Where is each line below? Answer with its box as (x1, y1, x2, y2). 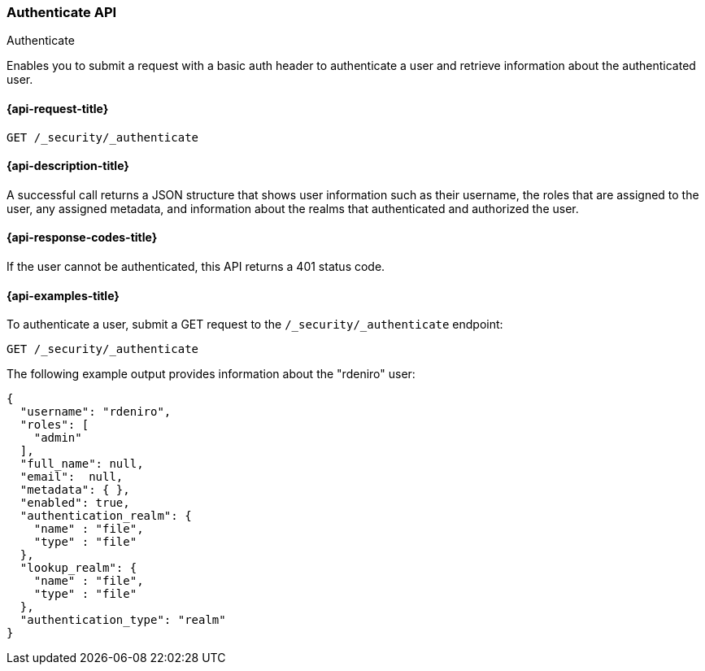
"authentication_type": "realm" (20, 613, 226, 627)
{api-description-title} (7, 159, 129, 173)
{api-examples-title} (7, 288, 120, 303)
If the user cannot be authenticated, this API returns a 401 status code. (7, 259, 385, 274)
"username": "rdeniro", (20, 405, 172, 419)
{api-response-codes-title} (7, 230, 158, 245)
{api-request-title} (7, 101, 109, 115)
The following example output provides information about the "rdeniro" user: (7, 367, 416, 381)
